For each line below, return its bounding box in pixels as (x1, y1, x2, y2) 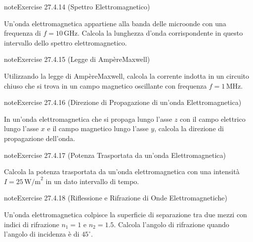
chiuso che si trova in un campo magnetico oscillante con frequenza (4, 80, 207, 91)
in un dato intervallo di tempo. (45, 176, 139, 186)
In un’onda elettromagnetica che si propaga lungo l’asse (4, 113, 172, 124)
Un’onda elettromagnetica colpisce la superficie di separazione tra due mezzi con (4, 209, 247, 219)
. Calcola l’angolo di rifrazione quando (114, 219, 229, 229)
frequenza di (4, 28, 41, 38)
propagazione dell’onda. (4, 133, 75, 143)
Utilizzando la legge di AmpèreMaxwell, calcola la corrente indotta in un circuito (4, 70, 249, 81)
